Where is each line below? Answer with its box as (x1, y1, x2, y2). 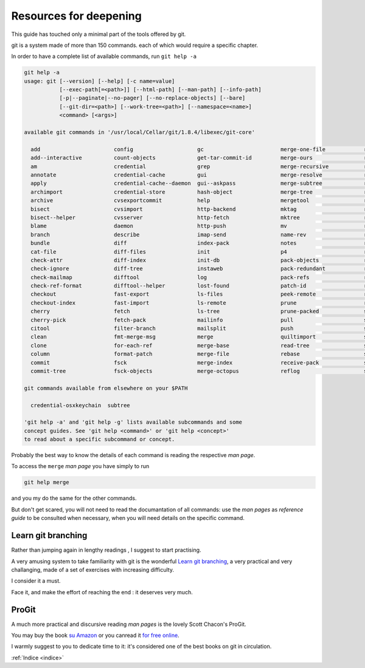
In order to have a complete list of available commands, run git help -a (11, 52, 197, 60)
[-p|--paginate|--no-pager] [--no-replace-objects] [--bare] (59, 94, 246, 102)
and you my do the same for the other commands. (11, 494, 137, 502)
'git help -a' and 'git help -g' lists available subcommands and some (24, 419, 243, 426)
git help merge (24, 479, 69, 486)
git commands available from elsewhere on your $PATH (24, 385, 188, 391)
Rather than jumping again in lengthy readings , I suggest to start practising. (11, 546, 201, 554)
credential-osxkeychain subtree (30, 402, 130, 408)
